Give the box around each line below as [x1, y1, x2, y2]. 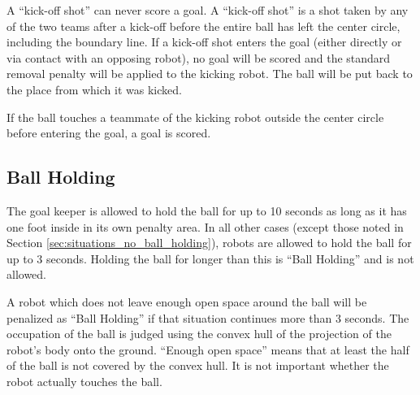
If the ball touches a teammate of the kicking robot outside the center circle [6, 108, 384, 125]
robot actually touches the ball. [6, 372, 162, 389]
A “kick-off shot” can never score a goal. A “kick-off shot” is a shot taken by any [6, 2, 409, 18]
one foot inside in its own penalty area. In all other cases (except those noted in [6, 218, 404, 235]
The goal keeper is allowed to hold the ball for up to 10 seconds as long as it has [6, 202, 407, 219]
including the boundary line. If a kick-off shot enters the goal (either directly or [6, 33, 402, 50]
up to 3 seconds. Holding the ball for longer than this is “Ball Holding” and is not [6, 250, 414, 267]
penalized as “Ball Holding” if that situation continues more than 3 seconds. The [6, 309, 409, 326]
